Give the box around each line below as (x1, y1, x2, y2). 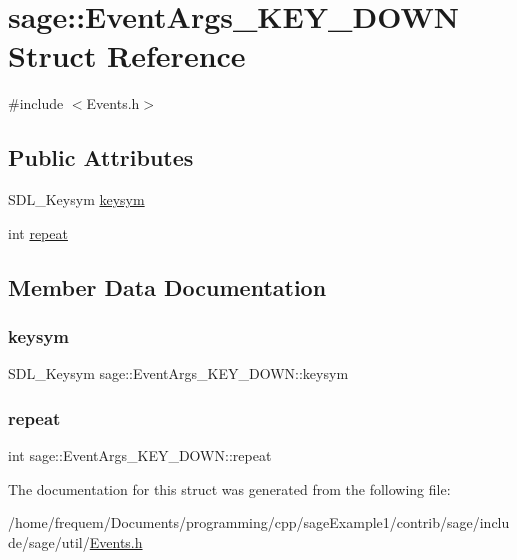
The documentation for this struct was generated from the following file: (8, 478, 451, 499)
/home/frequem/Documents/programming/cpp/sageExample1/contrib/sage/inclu (8, 512, 510, 533)
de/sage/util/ (8, 531, 90, 552)
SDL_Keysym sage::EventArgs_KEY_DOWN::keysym (8, 363, 349, 384)
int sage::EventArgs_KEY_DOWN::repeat (8, 445, 272, 466)
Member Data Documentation (8, 271, 327, 302)
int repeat (8, 222, 68, 243)
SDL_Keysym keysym (8, 189, 145, 210)
